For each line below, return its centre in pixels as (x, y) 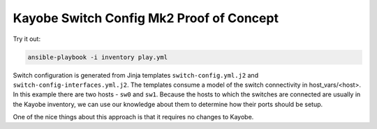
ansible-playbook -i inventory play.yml (97, 57)
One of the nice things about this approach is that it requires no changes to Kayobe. (133, 117)
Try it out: (27, 39)
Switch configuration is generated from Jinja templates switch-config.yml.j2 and (135, 75)
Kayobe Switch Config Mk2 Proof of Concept (146, 18)
